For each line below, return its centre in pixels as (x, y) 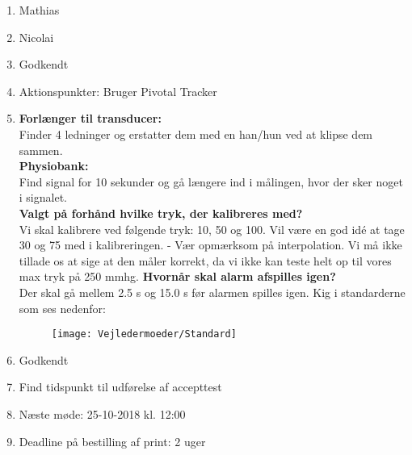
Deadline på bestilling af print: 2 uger (112, 441)
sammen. (41, 150)
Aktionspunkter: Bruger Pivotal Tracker (118, 91)
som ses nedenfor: (62, 308)
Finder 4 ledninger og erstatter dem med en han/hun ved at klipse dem (196, 134)
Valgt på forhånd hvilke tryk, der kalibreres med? (161, 213)
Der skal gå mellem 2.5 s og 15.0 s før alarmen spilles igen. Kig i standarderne (212, 292)
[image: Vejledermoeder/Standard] (144, 334)
